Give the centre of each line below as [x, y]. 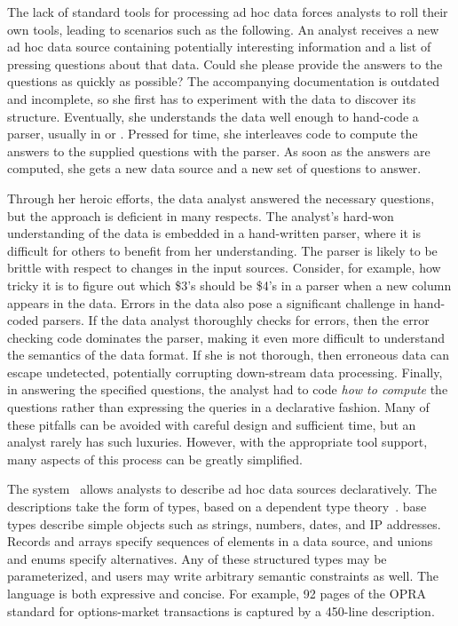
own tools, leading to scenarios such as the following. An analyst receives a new [223, 29]
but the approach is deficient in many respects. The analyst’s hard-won [201, 215]
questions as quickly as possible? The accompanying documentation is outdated [224, 81]
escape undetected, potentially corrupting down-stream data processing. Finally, [225, 372]
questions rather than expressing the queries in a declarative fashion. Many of [218, 407]
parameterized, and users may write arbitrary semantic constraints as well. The [223, 576]
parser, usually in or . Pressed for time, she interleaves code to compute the [213, 134]
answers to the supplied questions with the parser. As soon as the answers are [219, 151]
